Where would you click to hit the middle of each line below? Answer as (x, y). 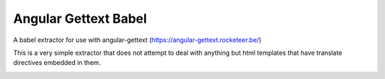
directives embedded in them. (57, 63)
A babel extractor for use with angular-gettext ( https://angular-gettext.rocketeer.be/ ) (137, 40)
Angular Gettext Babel (80, 19)
